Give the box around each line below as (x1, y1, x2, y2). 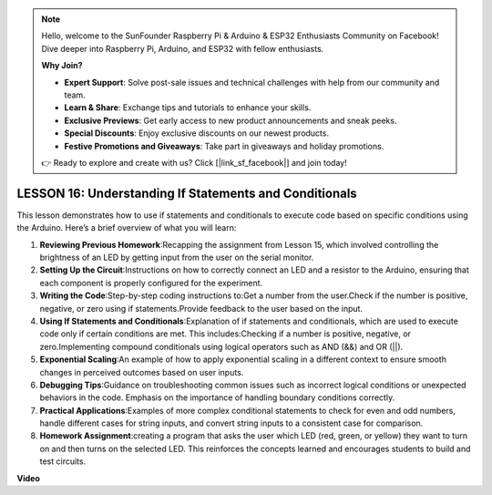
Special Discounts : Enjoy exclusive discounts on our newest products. (64, 128, 330, 139)
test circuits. (39, 456, 87, 467)
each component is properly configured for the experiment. (39, 277, 263, 288)
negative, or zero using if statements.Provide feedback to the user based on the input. (39, 303, 364, 314)
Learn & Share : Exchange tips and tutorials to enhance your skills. (64, 102, 312, 113)
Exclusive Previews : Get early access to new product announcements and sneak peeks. (64, 115, 397, 126)
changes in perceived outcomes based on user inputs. (39, 366, 244, 377)
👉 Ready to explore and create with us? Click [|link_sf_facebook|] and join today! (41, 157, 347, 168)
